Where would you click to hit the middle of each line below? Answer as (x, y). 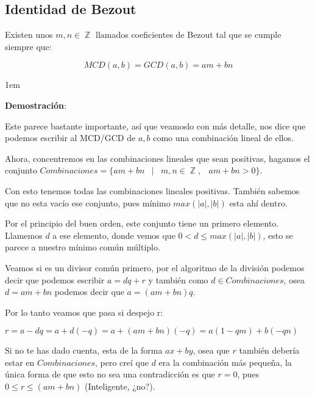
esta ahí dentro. (258, 202)
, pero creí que (122, 362)
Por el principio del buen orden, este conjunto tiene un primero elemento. (142, 223)
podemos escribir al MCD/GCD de (70, 138)
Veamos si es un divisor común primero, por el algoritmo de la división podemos (155, 267)
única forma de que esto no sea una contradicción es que (110, 374)
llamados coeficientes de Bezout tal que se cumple (188, 35)
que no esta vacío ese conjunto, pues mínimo (88, 202)
